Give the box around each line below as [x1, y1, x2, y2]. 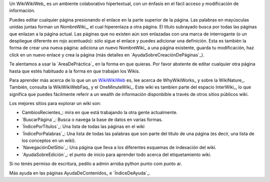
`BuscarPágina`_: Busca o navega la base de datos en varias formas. [21, 116, 163, 122]
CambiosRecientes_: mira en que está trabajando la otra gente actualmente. [21, 109, 178, 115]
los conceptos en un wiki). [21, 137, 76, 143]
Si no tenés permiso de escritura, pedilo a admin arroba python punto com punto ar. [9, 160, 182, 167]
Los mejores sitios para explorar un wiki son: [9, 100, 101, 106]
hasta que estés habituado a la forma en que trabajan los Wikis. [9, 68, 140, 74]
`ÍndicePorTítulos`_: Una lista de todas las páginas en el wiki [21, 123, 145, 129]
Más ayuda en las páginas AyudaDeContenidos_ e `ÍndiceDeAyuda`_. [9, 170, 151, 176]
